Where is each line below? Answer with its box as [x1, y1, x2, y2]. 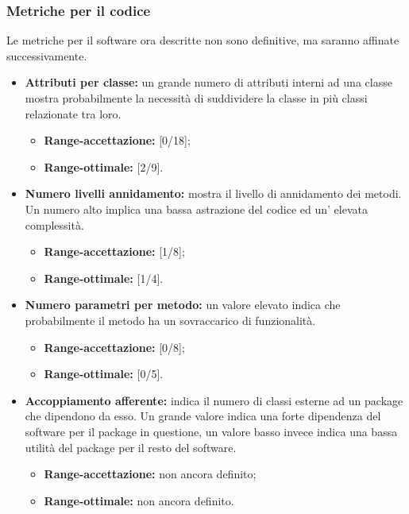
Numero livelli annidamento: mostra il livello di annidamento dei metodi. [25, 185, 402, 202]
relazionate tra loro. [25, 105, 122, 122]
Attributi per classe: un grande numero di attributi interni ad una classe [25, 74, 392, 91]
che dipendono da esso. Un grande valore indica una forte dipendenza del [25, 408, 381, 424]
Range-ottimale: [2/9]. [44, 158, 164, 175]
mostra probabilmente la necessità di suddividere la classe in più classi [25, 90, 368, 106]
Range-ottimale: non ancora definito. [44, 492, 234, 508]
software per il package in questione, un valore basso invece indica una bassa [25, 423, 398, 439]
